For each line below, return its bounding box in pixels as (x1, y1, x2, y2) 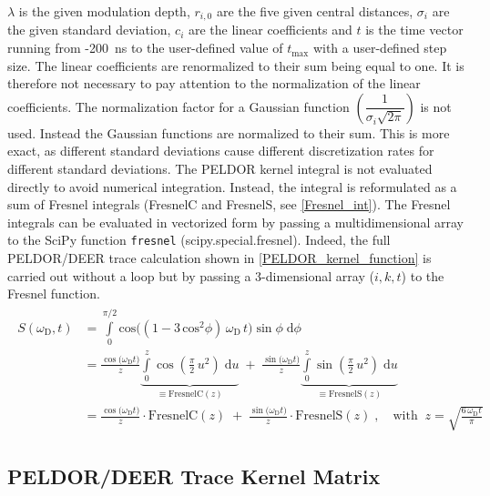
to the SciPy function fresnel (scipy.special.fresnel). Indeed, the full (7, 230, 391, 249)
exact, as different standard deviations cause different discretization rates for (7, 141, 434, 160)
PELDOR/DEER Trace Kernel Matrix (7, 461, 381, 490)
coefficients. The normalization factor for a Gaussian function (7, 96, 350, 116)
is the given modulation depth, (18, 2, 190, 20)
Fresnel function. (7, 284, 100, 303)
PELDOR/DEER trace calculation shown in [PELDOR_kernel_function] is (7, 248, 432, 268)
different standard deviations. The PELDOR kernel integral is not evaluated (7, 159, 433, 178)
